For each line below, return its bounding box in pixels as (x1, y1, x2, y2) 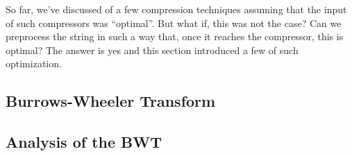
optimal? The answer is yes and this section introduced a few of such (6, 42, 299, 57)
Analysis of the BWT (6, 131, 162, 153)
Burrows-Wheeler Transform (6, 90, 216, 112)
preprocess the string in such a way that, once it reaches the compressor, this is (6, 29, 344, 44)
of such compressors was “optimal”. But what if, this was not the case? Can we (6, 15, 342, 30)
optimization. (6, 56, 62, 71)
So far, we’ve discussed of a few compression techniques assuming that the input (6, 2, 347, 16)
